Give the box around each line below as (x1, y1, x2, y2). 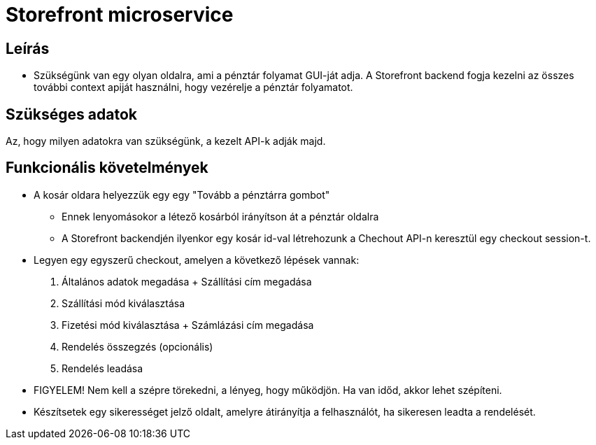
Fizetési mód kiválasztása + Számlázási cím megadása (62, 318, 314, 331)
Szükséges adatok (6, 105, 137, 123)
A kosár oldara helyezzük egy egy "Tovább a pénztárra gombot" (34, 188, 330, 201)
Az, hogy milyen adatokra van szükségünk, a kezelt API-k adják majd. (6, 135, 326, 148)
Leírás (6, 39, 50, 57)
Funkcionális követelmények (6, 159, 208, 177)
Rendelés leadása (62, 362, 143, 374)
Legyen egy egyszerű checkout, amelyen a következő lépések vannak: (34, 253, 360, 266)
